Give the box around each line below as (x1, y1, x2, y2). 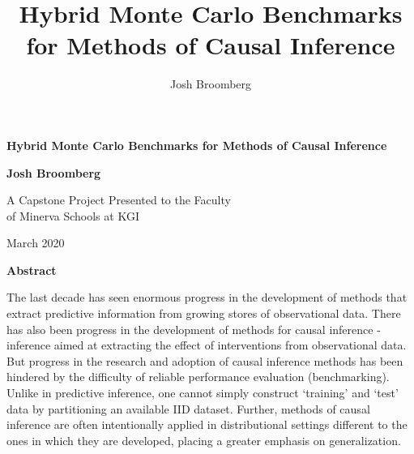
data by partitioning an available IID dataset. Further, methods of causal (6, 400, 370, 417)
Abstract (6, 261, 57, 278)
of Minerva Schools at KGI (6, 207, 139, 224)
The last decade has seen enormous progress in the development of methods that (6, 289, 408, 306)
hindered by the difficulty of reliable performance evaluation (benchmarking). (6, 368, 390, 385)
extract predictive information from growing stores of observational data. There (6, 305, 401, 322)
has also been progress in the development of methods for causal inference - (6, 320, 381, 337)
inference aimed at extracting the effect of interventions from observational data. (6, 336, 407, 353)
